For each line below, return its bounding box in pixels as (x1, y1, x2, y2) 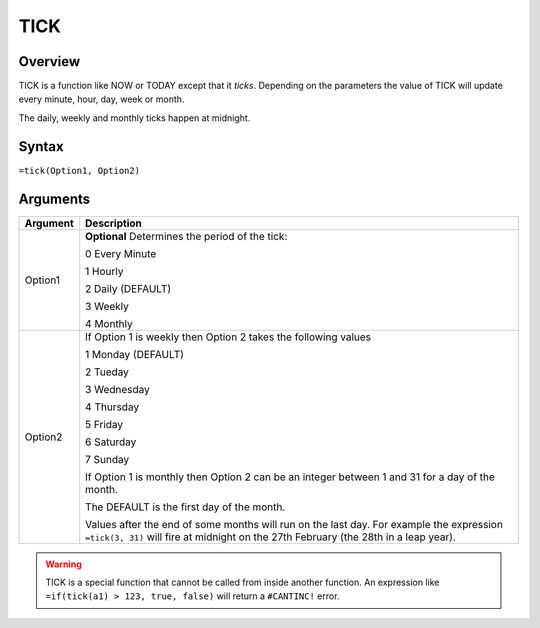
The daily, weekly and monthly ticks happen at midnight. (18, 111, 251, 124)
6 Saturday (85, 435, 137, 449)
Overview (18, 53, 81, 70)
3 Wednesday (85, 382, 150, 396)
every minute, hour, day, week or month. (18, 93, 185, 105)
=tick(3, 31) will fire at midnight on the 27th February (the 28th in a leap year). (85, 530, 457, 544)
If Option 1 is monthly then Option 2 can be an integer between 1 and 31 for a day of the (85, 470, 495, 484)
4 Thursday (85, 400, 140, 414)
